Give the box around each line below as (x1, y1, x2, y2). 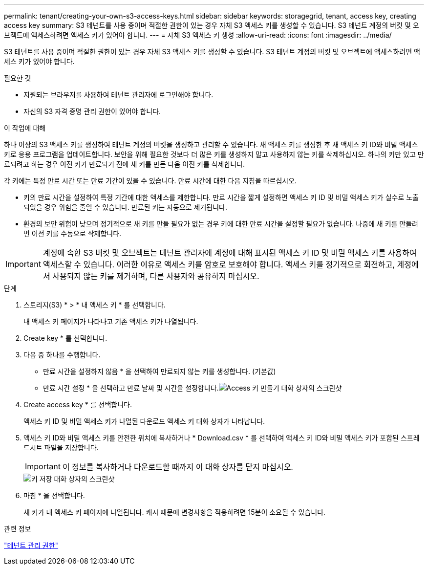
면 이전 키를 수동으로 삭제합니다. (23, 229, 122, 238)
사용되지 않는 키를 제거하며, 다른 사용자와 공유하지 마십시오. (52, 271, 259, 281)
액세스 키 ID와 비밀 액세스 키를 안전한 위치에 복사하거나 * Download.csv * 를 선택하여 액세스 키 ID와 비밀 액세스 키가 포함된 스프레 (23, 434, 420, 442)
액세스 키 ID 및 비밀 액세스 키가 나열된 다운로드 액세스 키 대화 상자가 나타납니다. (23, 417, 265, 425)
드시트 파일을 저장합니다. (23, 443, 99, 452)
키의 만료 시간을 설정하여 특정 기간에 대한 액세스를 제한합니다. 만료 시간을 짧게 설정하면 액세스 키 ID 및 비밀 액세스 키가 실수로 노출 (23, 193, 419, 201)
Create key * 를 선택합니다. (23, 334, 107, 342)
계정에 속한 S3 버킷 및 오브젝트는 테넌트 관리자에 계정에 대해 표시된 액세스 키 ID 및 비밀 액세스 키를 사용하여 (43, 248, 417, 258)
